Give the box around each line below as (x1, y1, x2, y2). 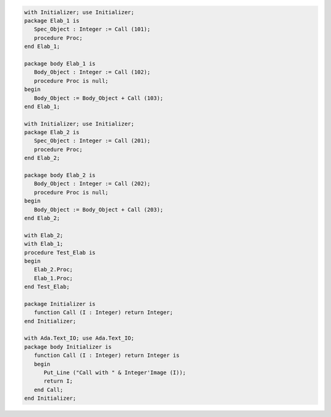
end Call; (34, 386, 64, 393)
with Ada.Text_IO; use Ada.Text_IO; (24, 335, 135, 342)
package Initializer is (24, 300, 96, 307)
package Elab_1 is (24, 17, 80, 24)
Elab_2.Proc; (34, 266, 74, 273)
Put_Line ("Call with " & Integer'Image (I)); (44, 369, 186, 376)
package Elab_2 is (24, 129, 80, 136)
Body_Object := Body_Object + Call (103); (34, 94, 164, 101)
